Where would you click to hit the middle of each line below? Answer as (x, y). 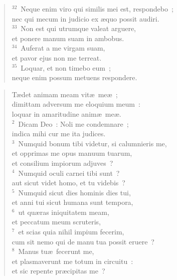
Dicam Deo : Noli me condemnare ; (73, 123)
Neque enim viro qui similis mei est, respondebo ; (97, 9)
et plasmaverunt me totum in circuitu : (72, 261)
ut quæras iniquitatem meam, (64, 212)
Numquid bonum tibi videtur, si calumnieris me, (93, 143)
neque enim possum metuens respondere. (74, 77)
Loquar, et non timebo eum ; (66, 67)
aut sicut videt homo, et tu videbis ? (68, 183)
